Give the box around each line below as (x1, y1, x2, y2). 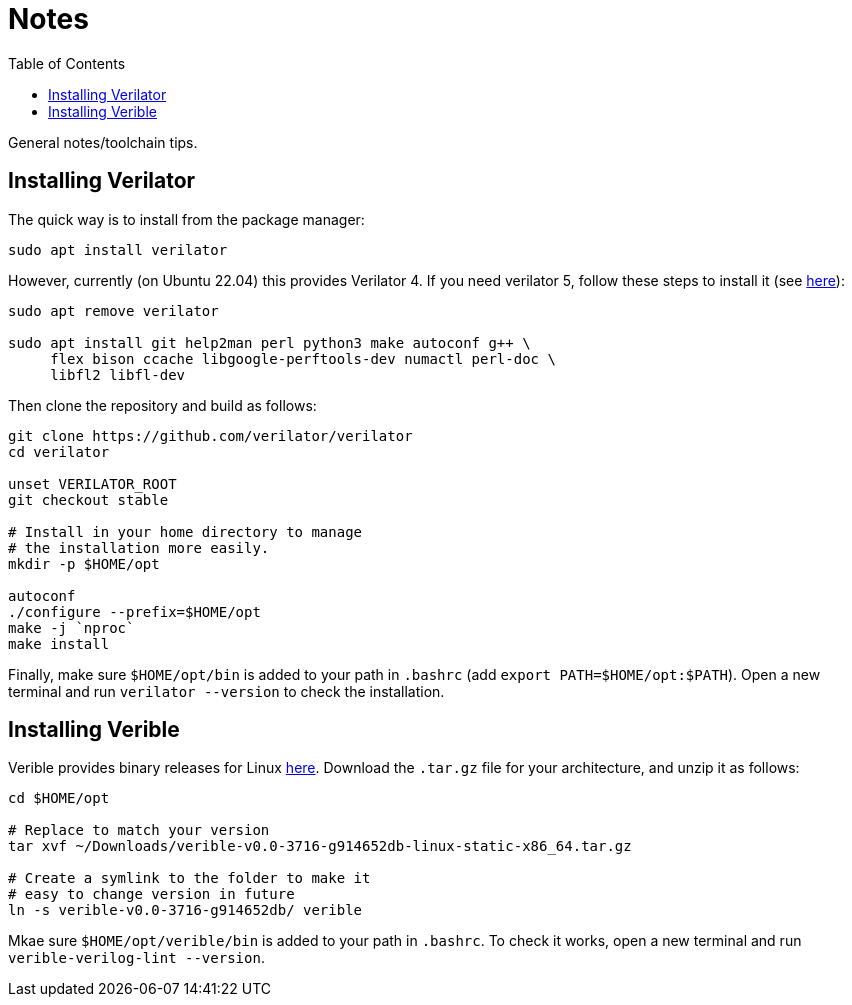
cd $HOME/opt (8, 790, 110, 807)
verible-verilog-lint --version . (8, 949, 265, 967)
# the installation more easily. (8, 539, 270, 556)
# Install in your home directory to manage (8, 523, 363, 540)
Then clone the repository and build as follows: (8, 396, 317, 414)
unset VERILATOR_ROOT (8, 475, 177, 492)
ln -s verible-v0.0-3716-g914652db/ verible (8, 902, 363, 919)
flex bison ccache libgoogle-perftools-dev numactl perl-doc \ (50, 350, 556, 367)
